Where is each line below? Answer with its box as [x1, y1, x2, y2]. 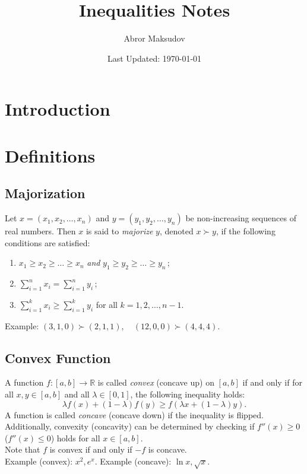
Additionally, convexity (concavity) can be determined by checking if [5, 420, 255, 432]
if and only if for [242, 376, 302, 389]
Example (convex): [5, 455, 73, 467]
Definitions [5, 143, 96, 167]
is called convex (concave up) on [97, 376, 214, 389]
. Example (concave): [94, 455, 172, 467]
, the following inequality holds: [130, 388, 245, 400]
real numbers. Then [5, 225, 76, 237]
